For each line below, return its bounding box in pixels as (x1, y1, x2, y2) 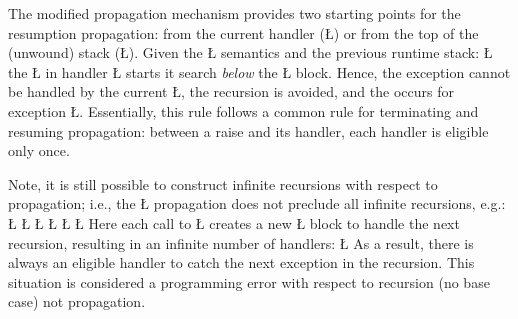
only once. (8, 140, 70, 161)
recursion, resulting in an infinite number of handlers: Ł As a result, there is (8, 232, 474, 253)
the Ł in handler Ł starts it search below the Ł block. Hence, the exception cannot (8, 61, 511, 82)
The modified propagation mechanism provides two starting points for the (8, 3, 461, 23)
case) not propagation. (8, 291, 146, 312)
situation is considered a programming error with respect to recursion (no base (8, 271, 490, 292)
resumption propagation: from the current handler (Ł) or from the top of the (8, 22, 479, 43)
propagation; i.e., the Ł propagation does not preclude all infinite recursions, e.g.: (8, 193, 506, 214)
